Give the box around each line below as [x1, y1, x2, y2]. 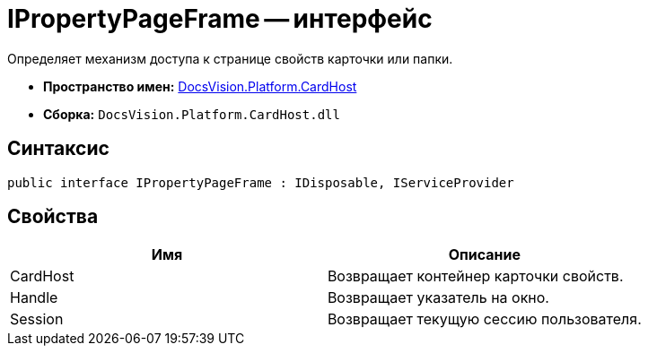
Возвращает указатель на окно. [327, 288, 549, 307]
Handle [10, 288, 58, 307]
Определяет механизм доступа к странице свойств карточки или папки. [7, 50, 453, 66]
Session [10, 310, 64, 329]
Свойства [7, 205, 99, 228]
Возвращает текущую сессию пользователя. [327, 310, 642, 329]
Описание [448, 245, 521, 264]
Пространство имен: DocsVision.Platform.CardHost [43, 78, 357, 94]
